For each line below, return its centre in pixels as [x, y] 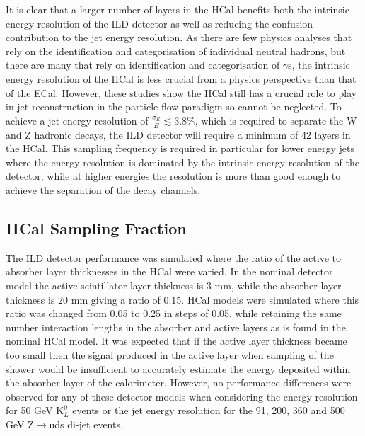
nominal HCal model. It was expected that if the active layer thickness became [176, 341]
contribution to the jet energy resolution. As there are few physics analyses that [179, 37]
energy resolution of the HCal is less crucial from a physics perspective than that [181, 78]
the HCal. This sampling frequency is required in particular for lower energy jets [180, 148]
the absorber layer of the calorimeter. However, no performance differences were [179, 383]
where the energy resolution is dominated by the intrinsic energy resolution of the [182, 162]
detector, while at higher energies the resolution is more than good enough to [173, 176]
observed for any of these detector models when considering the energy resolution [182, 396]
